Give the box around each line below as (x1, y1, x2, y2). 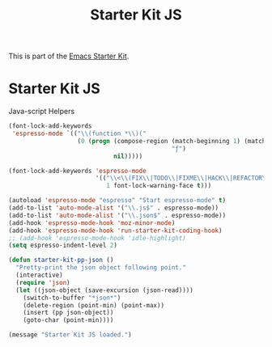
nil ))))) (113, 152, 143, 160)
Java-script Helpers (8, 107, 75, 116)
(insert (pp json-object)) (23, 309, 114, 317)
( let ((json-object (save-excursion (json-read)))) (15, 286, 194, 294)
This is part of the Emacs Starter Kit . (8, 51, 130, 61)
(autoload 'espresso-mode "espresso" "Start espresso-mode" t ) (8, 197, 227, 205)
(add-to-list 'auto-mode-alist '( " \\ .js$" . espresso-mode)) (8, 204, 219, 212)
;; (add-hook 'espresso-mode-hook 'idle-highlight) (8, 234, 186, 242)
